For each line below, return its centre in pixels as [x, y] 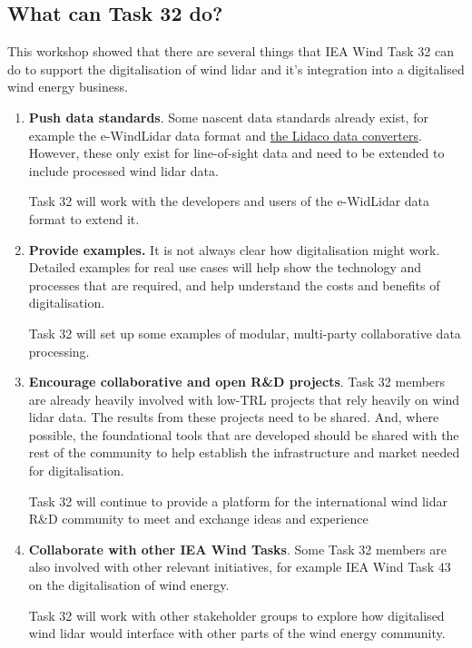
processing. [59, 351]
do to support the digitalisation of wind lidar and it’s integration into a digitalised [236, 69]
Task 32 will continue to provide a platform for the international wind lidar [238, 501]
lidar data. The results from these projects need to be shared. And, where [234, 417]
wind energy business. [68, 87]
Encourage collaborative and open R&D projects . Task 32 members [237, 382]
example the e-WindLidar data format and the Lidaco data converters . [225, 135]
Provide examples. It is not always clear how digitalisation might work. [234, 249]
